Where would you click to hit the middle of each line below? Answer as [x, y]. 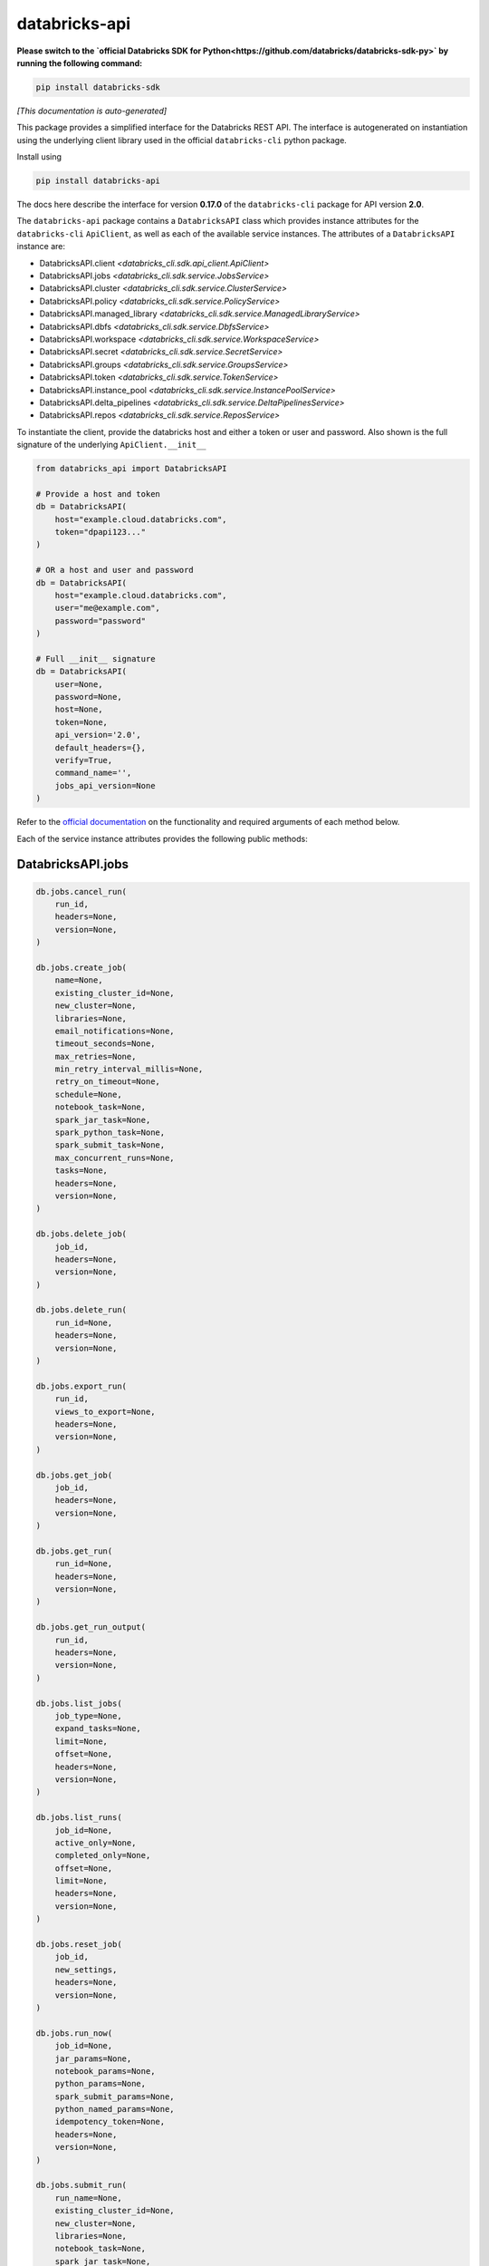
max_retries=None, [96, 1056]
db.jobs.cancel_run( [81, 891]
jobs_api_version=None [105, 785]
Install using [39, 157]
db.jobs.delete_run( [81, 1310]
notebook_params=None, [105, 2071]
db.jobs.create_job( [81, 967]
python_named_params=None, [115, 2109]
